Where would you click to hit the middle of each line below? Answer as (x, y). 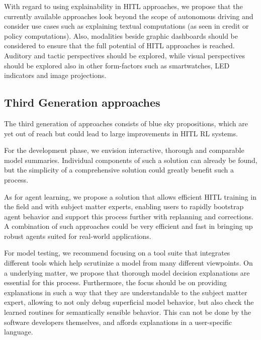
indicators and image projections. (55, 75)
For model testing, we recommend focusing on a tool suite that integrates (117, 253)
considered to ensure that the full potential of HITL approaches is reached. (119, 46)
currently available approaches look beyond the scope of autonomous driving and (129, 16)
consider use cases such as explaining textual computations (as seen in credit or (126, 26)
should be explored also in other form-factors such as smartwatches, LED (117, 65)
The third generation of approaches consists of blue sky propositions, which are (126, 123)
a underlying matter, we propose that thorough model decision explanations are (127, 272)
